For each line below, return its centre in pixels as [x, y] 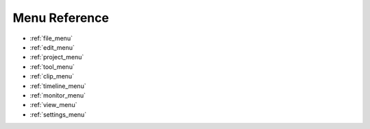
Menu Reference [61, 18]
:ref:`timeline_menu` [58, 86]
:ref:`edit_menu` [52, 47]
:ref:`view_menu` [53, 105]
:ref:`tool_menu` [52, 67]
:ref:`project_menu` [57, 57]
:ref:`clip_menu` [52, 76]
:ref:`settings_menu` [58, 114]
